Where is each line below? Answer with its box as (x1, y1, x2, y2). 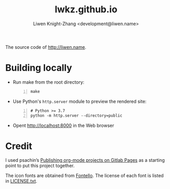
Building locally (5, 62, 73, 74)
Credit (5, 140, 32, 152)
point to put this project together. (5, 163, 75, 169)
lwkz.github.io (54, 4, 118, 15)
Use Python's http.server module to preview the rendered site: (12, 98, 147, 104)
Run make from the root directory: (12, 79, 84, 85)
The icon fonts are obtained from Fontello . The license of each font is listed (5, 173, 164, 179)
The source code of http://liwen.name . (5, 44, 87, 50)
